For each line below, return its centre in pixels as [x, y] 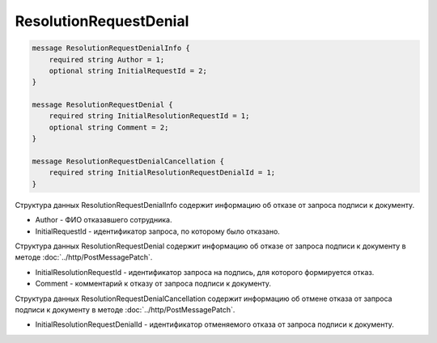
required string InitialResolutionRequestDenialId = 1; [162, 173]
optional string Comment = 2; [109, 127]
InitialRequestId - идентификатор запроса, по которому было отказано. [158, 231]
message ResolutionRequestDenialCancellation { [128, 161]
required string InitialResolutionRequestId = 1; [149, 116]
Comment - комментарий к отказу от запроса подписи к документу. [153, 284]
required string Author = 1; [107, 59]
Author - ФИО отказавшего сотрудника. [104, 220]
